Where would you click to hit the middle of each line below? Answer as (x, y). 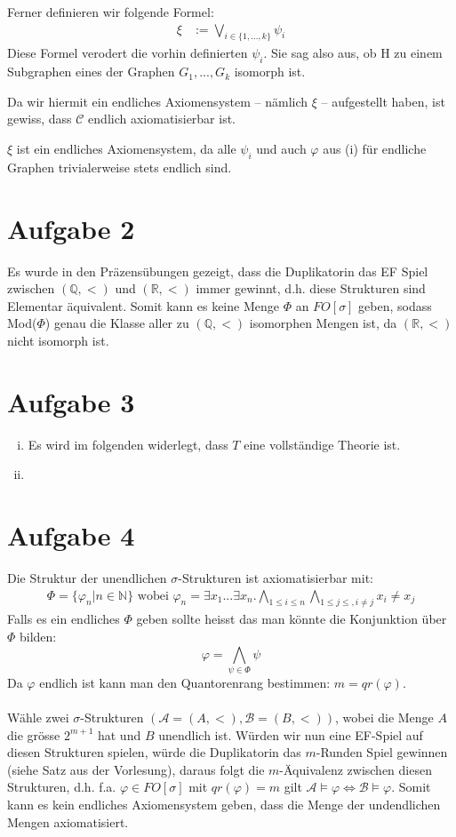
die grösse (34, 734)
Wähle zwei (38, 717)
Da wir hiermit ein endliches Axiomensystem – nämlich (158, 101)
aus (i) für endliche (375, 148)
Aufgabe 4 (71, 534)
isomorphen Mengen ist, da (323, 323)
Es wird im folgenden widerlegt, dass (128, 444)
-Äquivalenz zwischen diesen (356, 769)
